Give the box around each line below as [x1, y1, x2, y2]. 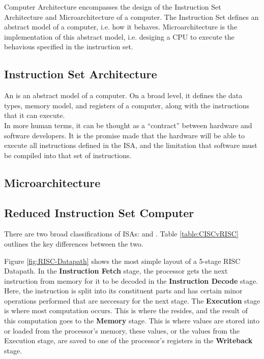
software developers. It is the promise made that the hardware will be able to [4, 130, 245, 140]
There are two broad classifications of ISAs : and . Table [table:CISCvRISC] [4, 228, 239, 239]
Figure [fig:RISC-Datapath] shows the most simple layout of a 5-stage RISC [4, 255, 241, 266]
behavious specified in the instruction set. [4, 41, 133, 52]
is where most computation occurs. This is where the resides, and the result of [4, 305, 248, 316]
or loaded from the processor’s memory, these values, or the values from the [4, 325, 240, 336]
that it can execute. [4, 110, 65, 121]
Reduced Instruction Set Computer [4, 204, 194, 220]
